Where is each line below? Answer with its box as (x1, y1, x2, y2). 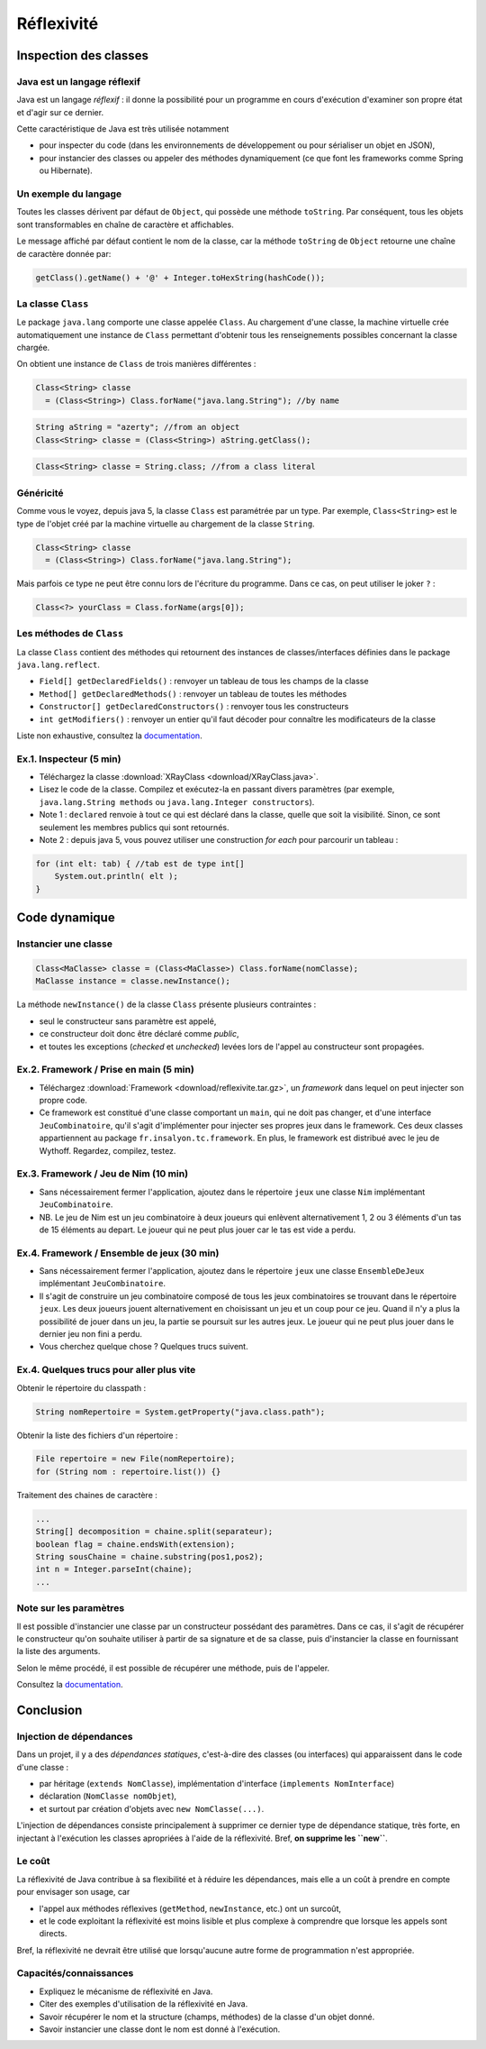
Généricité (16, 487, 64, 499)
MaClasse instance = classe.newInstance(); (35, 976, 231, 986)
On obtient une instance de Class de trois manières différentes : (16, 359, 256, 370)
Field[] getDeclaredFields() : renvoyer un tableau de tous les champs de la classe (39, 676, 369, 687)
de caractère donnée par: (16, 248, 112, 259)
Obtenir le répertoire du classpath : (16, 1382, 147, 1393)
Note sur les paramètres (16, 1602, 125, 1615)
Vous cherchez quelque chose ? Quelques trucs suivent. (39, 1341, 248, 1352)
